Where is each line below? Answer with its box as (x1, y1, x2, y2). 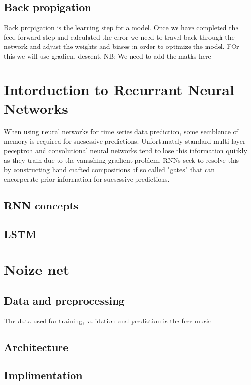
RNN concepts (4, 197, 79, 212)
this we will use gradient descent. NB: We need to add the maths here (4, 50, 211, 61)
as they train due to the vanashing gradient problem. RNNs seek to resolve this (4, 155, 239, 165)
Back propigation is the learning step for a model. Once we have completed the (4, 22, 238, 32)
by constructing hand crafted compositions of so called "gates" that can (4, 164, 215, 175)
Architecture (4, 339, 69, 354)
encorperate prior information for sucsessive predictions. (4, 174, 170, 184)
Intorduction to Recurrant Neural (4, 79, 234, 99)
